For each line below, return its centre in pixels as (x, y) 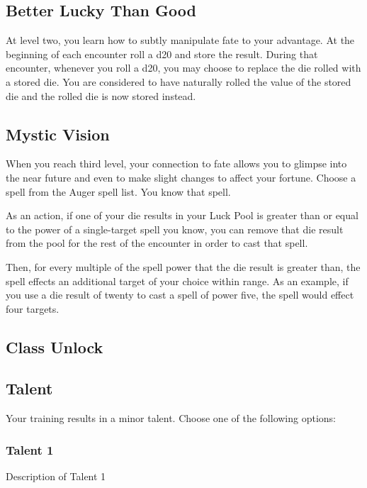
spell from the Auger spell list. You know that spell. (118, 191)
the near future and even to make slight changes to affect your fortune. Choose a (181, 177)
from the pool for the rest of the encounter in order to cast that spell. (157, 243)
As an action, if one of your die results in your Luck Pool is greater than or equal (182, 215)
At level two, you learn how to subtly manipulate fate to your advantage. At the (180, 40)
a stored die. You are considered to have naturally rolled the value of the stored (179, 81)
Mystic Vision (58, 134)
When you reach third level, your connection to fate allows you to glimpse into (176, 163)
